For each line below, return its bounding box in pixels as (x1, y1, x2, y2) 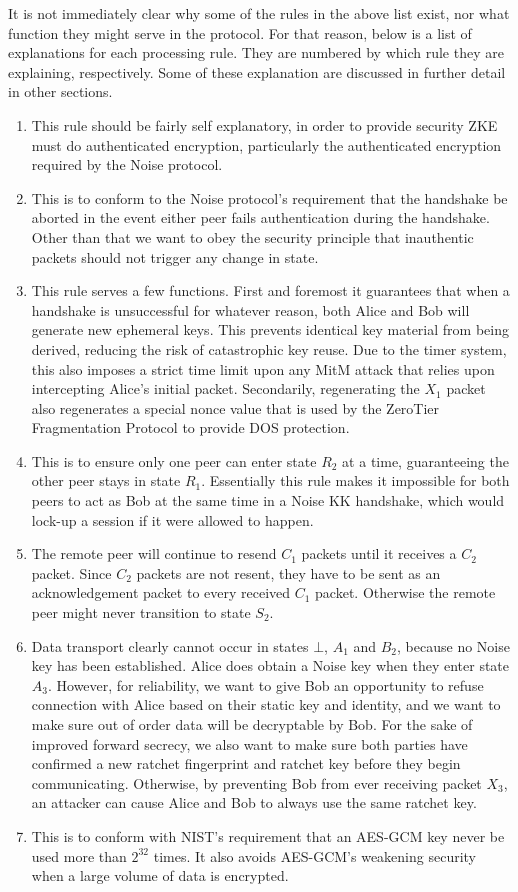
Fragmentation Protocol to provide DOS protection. (31, 417, 350, 438)
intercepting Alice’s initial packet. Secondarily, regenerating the (31, 378, 420, 399)
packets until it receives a (301, 543, 457, 564)
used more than (31, 845, 127, 866)
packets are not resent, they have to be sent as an (136, 562, 441, 583)
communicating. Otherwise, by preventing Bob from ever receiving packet (31, 772, 482, 793)
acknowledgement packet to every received (31, 582, 291, 603)
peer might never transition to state (31, 602, 251, 623)
